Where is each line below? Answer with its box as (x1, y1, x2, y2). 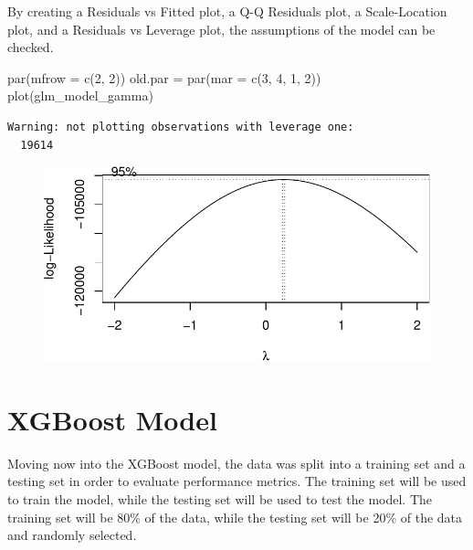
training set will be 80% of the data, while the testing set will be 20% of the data (7, 507, 463, 526)
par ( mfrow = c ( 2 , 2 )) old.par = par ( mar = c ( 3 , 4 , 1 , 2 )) (7, 68, 321, 87)
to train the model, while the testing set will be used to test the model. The (7, 490, 433, 509)
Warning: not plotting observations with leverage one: (7, 120, 354, 133)
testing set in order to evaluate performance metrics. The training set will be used (7, 471, 467, 491)
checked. (7, 37, 54, 57)
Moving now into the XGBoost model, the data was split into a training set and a (7, 453, 466, 472)
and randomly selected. (7, 525, 137, 545)
